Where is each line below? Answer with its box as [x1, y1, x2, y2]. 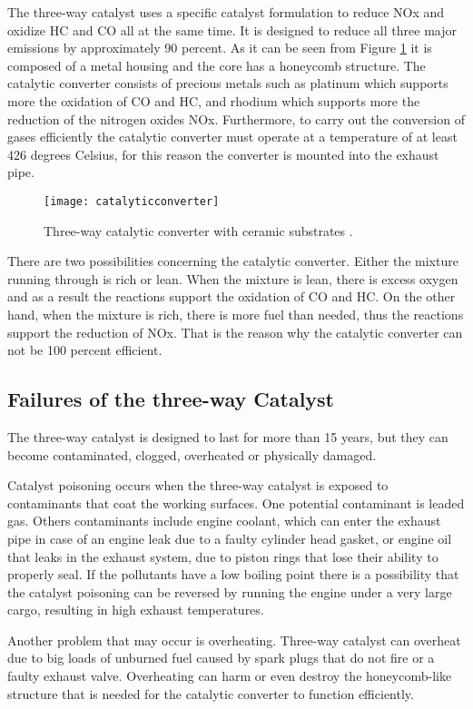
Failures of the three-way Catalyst [7, 385, 335, 413]
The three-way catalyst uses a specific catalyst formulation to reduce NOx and [7, 3, 445, 21]
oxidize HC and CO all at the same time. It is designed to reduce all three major [7, 20, 457, 39]
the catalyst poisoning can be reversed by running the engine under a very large [7, 582, 452, 601]
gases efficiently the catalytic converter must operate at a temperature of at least [7, 127, 458, 146]
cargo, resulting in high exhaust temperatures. [7, 600, 264, 619]
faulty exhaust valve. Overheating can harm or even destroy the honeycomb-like [7, 666, 452, 685]
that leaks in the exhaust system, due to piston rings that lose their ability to [7, 547, 439, 566]
